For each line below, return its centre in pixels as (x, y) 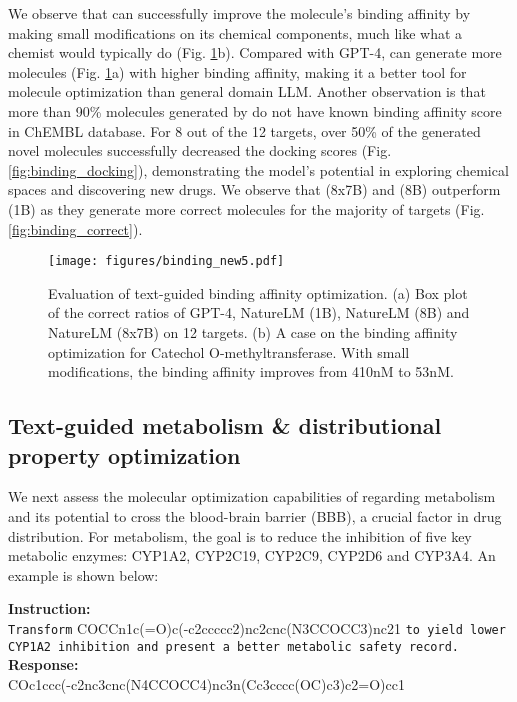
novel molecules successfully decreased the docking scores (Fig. (200, 150)
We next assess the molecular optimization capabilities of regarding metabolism (252, 496)
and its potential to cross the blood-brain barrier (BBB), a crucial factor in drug (255, 515)
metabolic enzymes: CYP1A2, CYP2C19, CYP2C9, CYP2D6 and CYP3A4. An (252, 555)
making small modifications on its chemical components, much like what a (235, 32)
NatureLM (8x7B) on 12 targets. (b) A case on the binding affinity (253, 331)
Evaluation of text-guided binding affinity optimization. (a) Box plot (258, 292)
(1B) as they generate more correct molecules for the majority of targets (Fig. (246, 208)
